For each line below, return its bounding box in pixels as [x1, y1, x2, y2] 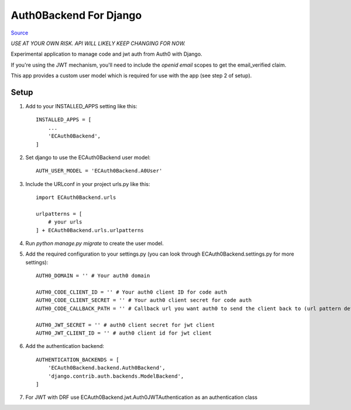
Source [11, 29, 29, 36]
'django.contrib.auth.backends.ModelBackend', [47, 373, 184, 380]
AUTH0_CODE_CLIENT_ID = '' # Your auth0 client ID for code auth [36, 289, 228, 295]
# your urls [47, 219, 82, 225]
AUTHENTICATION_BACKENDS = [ [36, 356, 119, 363]
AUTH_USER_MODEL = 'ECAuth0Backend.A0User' [36, 167, 163, 174]
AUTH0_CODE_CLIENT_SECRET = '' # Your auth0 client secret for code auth [36, 297, 252, 304]
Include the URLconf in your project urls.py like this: [25, 180, 150, 187]
